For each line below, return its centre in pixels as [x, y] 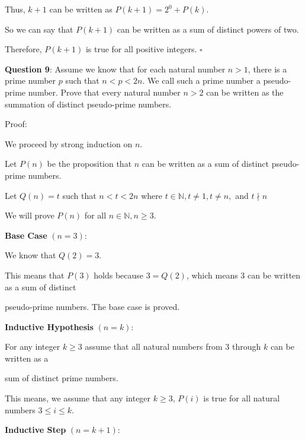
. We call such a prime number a [201, 80]
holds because [119, 275]
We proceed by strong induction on [69, 143]
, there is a [267, 69]
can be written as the [245, 92]
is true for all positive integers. [141, 49]
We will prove [30, 215]
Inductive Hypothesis [49, 326]
